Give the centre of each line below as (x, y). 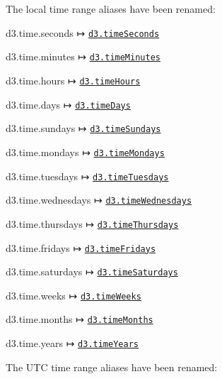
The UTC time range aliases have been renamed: (112, 367)
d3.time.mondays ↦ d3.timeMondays (85, 152)
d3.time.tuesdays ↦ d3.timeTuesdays (87, 176)
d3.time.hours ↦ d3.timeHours (73, 80)
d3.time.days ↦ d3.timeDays (68, 104)
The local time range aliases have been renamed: (111, 9)
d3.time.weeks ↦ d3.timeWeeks (74, 295)
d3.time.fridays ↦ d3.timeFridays (81, 247)
